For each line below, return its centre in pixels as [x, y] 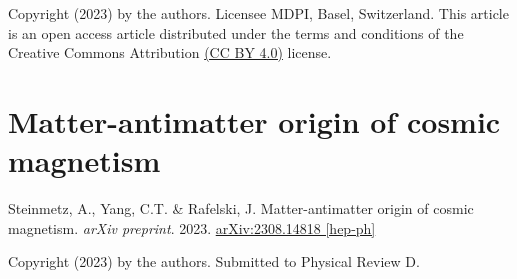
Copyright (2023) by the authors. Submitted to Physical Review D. [214, 261]
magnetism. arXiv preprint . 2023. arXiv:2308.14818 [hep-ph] [192, 227]
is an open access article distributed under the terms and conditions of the [236, 32]
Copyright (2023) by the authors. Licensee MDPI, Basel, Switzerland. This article [258, 13]
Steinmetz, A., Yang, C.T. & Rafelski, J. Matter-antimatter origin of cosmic [241, 208]
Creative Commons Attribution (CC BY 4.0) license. [170, 52]
